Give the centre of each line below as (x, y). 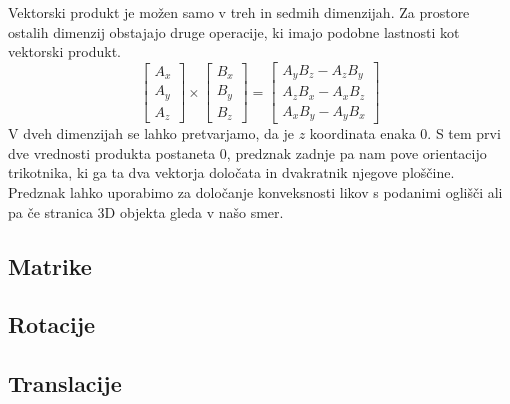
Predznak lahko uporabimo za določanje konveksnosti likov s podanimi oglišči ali (255, 192)
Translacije (65, 383)
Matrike (50, 265)
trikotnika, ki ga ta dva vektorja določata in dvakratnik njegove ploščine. (231, 172)
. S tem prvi (464, 133)
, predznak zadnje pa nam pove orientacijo (356, 152)
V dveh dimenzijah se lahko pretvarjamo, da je (151, 133)
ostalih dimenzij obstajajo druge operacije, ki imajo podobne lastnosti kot (234, 31)
